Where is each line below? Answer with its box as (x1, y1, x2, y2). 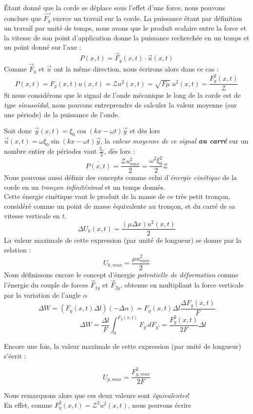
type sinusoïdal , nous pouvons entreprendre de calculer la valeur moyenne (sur (4, 99, 237, 109)
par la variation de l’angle (4, 289, 81, 300)
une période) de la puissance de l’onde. (4, 109, 120, 119)
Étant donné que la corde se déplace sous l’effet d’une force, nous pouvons (4, 2, 225, 12)
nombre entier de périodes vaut (4, 146, 97, 156)
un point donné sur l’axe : (4, 42, 81, 52)
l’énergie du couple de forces (4, 280, 88, 290)
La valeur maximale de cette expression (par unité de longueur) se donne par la (4, 235, 242, 245)
